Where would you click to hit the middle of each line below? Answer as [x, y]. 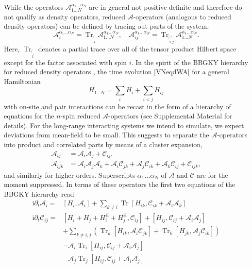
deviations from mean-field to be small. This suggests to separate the [107, 135]
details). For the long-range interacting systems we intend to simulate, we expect [124, 125]
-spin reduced [80, 116]
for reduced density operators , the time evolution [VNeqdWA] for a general [117, 72]
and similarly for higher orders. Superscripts [70, 175]
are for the [212, 175]
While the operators [34, 7]
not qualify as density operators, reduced [65, 16]
